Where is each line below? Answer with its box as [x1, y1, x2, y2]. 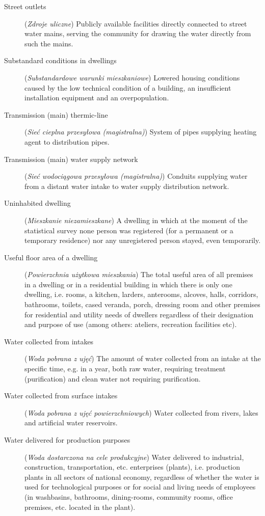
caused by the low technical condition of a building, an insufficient [24, 82, 231, 93]
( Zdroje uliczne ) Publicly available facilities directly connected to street [24, 18, 247, 29]
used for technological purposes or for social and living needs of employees [24, 481, 256, 492]
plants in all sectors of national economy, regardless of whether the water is [24, 471, 259, 482]
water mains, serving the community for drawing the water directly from [24, 28, 251, 39]
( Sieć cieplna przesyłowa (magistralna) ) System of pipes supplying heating [24, 126, 257, 137]
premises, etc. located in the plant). [24, 501, 136, 512]
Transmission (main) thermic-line [4, 109, 108, 120]
